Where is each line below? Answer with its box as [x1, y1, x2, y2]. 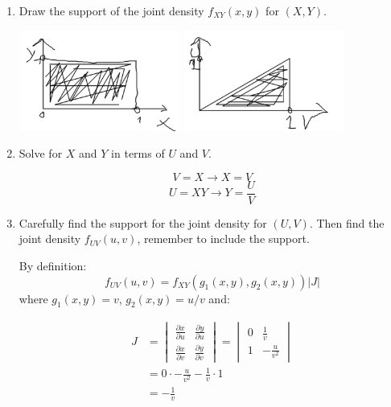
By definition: [19, 257, 87, 274]
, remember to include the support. [137, 230, 310, 247]
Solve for [19, 145, 63, 162]
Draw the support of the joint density [19, 2, 204, 18]
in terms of [111, 145, 165, 162]
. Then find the [309, 214, 385, 231]
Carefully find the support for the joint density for [19, 214, 267, 231]
